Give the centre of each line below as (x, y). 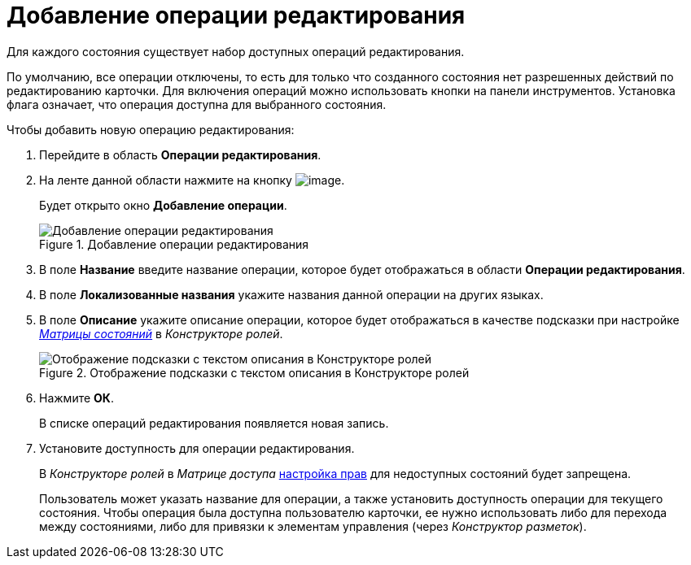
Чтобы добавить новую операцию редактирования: (151, 129)
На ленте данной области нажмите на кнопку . (192, 180)
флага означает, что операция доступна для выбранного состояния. (197, 104)
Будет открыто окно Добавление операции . (163, 205)
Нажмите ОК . (77, 398)
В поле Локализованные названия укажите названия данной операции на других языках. (291, 294)
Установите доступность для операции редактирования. (197, 448)
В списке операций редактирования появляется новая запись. (214, 423)
